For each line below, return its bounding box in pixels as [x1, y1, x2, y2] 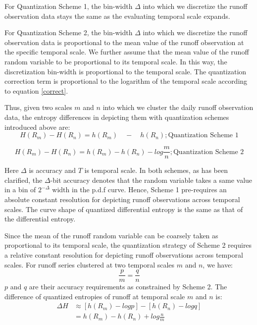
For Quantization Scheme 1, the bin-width [4, 1, 133, 11]
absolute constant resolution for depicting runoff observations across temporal [4, 194, 240, 204]
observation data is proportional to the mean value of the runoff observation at [4, 37, 244, 47]
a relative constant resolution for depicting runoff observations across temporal [4, 249, 243, 260]
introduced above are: [4, 121, 70, 132]
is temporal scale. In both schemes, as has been [84, 165, 228, 175]
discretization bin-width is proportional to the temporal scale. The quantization [4, 66, 247, 76]
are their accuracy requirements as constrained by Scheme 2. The [29, 281, 227, 292]
